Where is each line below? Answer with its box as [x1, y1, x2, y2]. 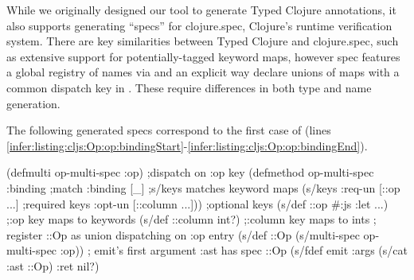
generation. [6, 95, 61, 111]
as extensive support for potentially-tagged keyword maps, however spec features [6, 48, 400, 64]
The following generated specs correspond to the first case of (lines [6, 122, 331, 138]
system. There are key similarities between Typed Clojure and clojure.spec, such [6, 33, 399, 49]
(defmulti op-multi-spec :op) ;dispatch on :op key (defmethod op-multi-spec [6, 164, 374, 181]
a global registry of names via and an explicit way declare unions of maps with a [6, 64, 400, 80]
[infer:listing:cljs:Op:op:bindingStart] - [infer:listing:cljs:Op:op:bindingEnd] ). [6, 137, 368, 154]
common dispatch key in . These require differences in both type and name [6, 79, 372, 95]
